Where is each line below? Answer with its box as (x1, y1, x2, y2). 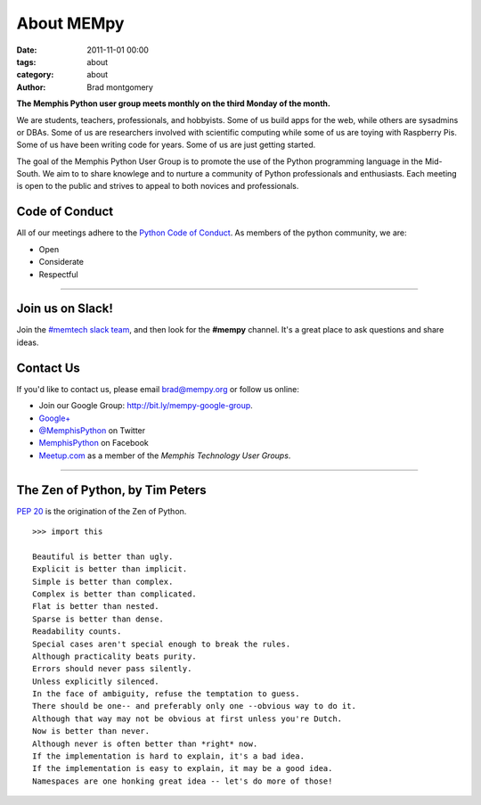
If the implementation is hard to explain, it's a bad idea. (32, 752, 305, 761)
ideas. (16, 337, 39, 348)
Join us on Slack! (16, 301, 113, 316)
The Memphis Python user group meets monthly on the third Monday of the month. (16, 98, 331, 109)
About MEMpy (16, 13, 125, 33)
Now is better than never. (32, 727, 151, 736)
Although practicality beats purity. (32, 651, 198, 661)
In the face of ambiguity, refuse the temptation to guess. (32, 689, 300, 699)
